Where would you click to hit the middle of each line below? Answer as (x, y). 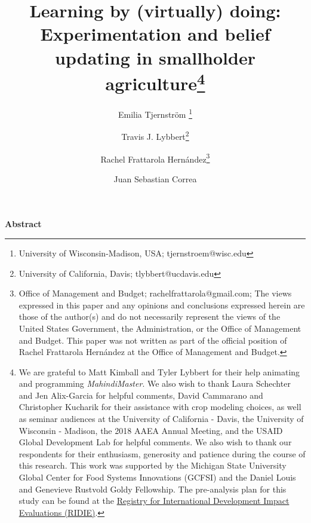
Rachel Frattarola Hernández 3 (155, 158)
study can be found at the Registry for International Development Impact (154, 501)
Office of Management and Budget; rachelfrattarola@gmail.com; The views (155, 293)
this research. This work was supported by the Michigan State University (153, 465)
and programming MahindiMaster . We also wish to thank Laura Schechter (155, 383)
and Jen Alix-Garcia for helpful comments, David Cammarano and (141, 395)
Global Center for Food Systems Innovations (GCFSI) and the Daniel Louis (157, 477)
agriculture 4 (155, 82)
